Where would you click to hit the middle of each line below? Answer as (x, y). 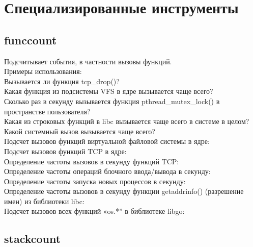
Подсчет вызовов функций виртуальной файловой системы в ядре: (107, 141)
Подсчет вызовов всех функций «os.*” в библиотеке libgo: (94, 211)
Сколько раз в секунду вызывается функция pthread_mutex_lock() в (112, 101)
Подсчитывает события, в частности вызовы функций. (88, 61)
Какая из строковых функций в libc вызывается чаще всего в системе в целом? (127, 121)
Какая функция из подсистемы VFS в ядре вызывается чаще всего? (109, 91)
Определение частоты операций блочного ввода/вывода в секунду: (107, 171)
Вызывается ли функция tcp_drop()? (62, 81)
